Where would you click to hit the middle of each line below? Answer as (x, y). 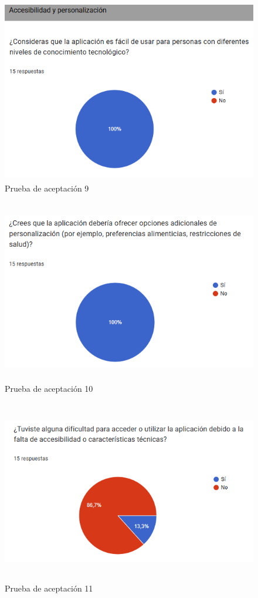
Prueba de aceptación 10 (49, 388)
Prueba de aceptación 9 (47, 188)
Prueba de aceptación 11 (49, 588)
